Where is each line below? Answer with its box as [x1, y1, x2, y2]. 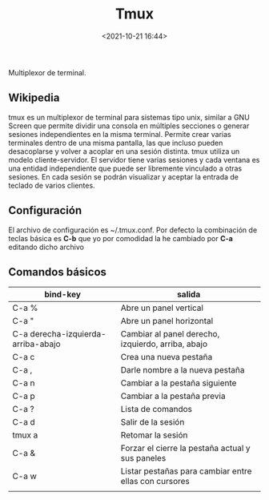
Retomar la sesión [120, 429, 188, 441]
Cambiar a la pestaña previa [120, 390, 226, 401]
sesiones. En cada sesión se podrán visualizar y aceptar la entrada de [8, 171, 239, 181]
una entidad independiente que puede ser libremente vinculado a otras [8, 163, 243, 173]
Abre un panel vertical [120, 302, 204, 313]
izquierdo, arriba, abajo [120, 338, 208, 349]
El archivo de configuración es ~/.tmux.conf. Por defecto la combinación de [8, 225, 258, 235]
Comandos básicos [8, 265, 106, 279]
